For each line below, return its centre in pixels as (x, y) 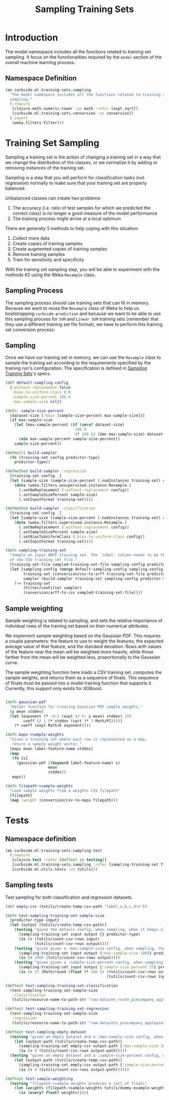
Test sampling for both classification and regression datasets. (69, 897)
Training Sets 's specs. (28, 374)
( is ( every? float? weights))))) (54, 1093)
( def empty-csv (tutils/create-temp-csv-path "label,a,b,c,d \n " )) (76, 906)
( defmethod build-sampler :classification (50, 508)
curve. (12, 663)
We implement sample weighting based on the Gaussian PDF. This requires (83, 636)
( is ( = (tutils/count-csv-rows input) (59, 939)
